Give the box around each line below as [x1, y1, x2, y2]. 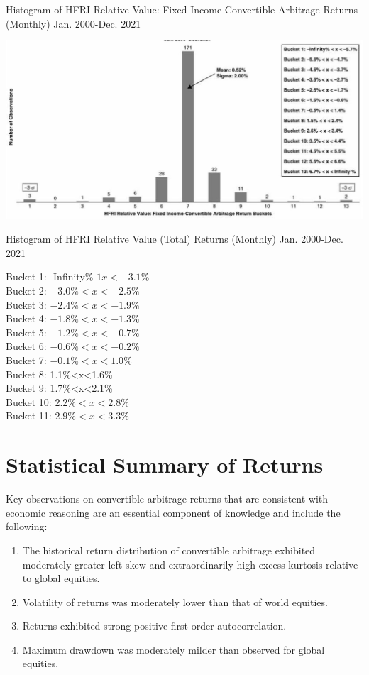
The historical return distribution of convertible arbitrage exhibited [22, 542, 316, 557]
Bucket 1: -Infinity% [6, 269, 94, 284]
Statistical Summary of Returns [6, 450, 324, 479]
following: [6, 519, 48, 534]
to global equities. [22, 571, 100, 586]
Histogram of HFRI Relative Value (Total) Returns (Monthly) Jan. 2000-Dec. [6, 231, 343, 246]
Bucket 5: [6, 324, 47, 339]
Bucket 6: [6, 339, 47, 353]
